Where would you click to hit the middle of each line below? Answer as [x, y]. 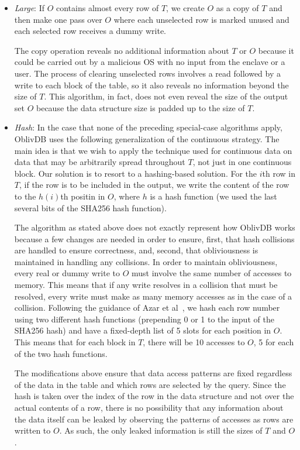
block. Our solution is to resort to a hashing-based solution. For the [136, 173]
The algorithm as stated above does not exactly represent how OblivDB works [155, 227]
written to [32, 430]
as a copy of [237, 8]
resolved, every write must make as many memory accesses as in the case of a [153, 296]
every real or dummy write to [67, 273]
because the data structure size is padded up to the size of [140, 107]
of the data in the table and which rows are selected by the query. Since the [150, 384]
